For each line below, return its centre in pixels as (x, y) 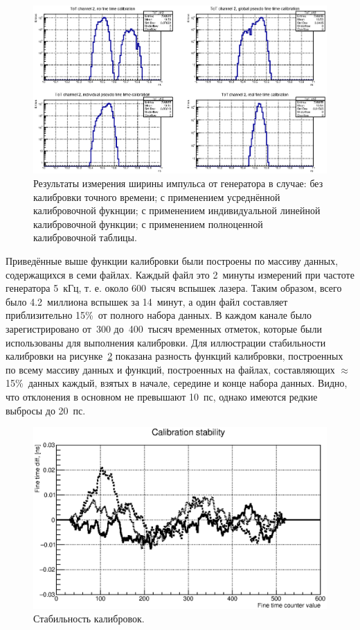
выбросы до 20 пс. (46, 410)
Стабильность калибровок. (89, 619)
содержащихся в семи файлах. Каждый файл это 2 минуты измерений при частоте (180, 274)
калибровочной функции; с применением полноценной (148, 224)
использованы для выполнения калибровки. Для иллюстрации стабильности (166, 342)
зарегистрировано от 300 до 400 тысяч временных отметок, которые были (164, 328)
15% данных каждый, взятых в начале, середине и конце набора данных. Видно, (177, 383)
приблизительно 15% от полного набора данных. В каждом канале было (159, 315)
